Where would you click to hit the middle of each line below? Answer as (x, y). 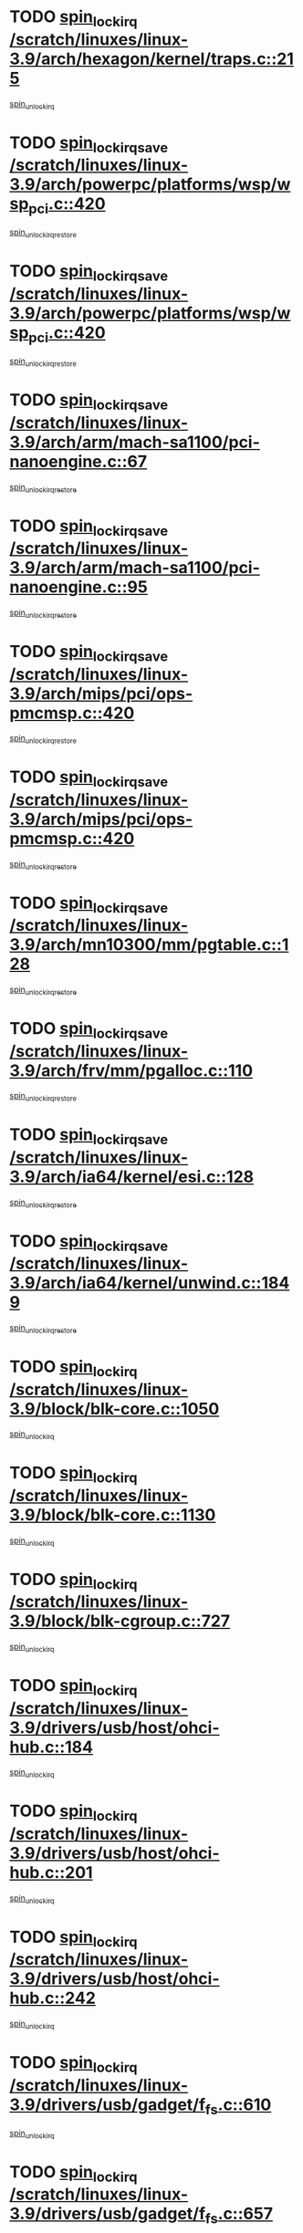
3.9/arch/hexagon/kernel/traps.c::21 (152, 59)
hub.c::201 (51, 1872)
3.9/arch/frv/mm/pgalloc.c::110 (131, 1070)
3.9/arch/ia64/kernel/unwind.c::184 (150, 1283)
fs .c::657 (239, 2216)
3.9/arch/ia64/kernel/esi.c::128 (131, 1177)
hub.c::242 (52, 1998)
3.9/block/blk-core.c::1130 (113, 1514)
